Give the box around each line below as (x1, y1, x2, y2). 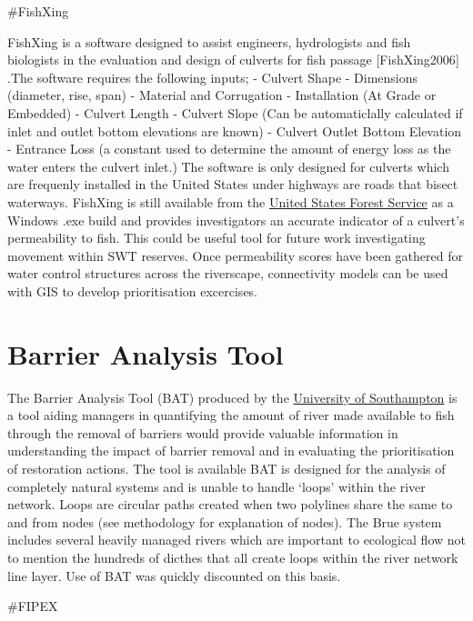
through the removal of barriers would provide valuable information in (7, 423, 398, 442)
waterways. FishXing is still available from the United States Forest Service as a (7, 192, 454, 211)
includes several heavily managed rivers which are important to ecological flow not (7, 530, 467, 549)
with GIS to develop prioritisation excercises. (7, 281, 258, 300)
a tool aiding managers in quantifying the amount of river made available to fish (7, 406, 455, 425)
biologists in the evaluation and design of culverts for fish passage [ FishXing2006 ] (7, 50, 459, 69)
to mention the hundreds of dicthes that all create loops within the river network (7, 547, 458, 566)
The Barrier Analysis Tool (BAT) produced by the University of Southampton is (7, 387, 458, 406)
